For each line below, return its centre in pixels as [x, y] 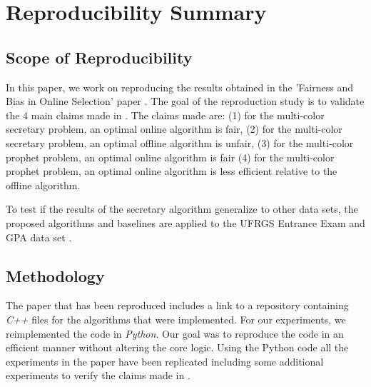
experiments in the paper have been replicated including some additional [165, 361]
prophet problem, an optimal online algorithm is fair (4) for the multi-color [170, 157]
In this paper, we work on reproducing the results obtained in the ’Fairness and [179, 87]
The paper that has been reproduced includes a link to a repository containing [177, 305]
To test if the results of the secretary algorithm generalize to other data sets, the [182, 209]
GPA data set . [39, 237]
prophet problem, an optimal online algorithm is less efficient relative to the [172, 171]
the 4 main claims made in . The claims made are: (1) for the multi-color [165, 115]
